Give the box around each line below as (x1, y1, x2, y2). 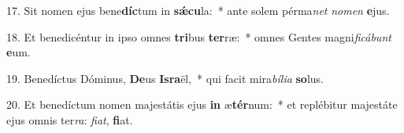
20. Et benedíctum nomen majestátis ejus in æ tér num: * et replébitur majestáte (6, 96, 398, 113)
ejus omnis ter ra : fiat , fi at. (6, 111, 133, 128)
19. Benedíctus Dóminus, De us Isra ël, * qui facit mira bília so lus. (6, 70, 324, 86)
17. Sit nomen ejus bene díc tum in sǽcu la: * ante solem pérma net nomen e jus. (6, 2, 390, 18)
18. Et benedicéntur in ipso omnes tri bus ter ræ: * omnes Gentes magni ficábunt (6, 28, 391, 45)
